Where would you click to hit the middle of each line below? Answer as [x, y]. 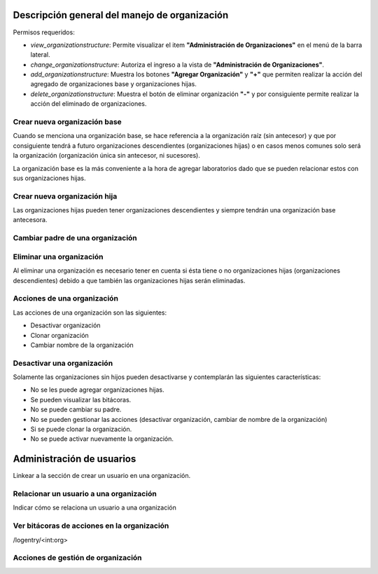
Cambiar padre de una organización [75, 238]
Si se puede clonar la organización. [81, 429]
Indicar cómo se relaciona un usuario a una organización [94, 507]
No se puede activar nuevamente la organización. [102, 439]
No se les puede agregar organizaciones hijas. [97, 390]
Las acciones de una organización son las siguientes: [90, 313]
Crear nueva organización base [67, 122]
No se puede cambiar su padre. [76, 409]
